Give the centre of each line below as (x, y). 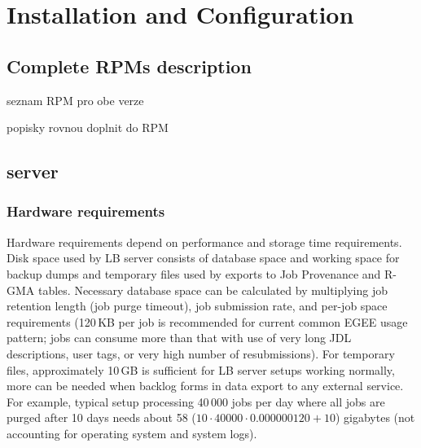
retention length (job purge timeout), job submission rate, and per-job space (197, 306)
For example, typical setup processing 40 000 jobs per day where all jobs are (196, 401)
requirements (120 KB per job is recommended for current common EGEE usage (207, 321)
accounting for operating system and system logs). (132, 433)
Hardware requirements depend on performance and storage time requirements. (204, 242)
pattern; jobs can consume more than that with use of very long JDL (179, 338)
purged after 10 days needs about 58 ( (101, 417)
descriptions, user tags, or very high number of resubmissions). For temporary (201, 353)
